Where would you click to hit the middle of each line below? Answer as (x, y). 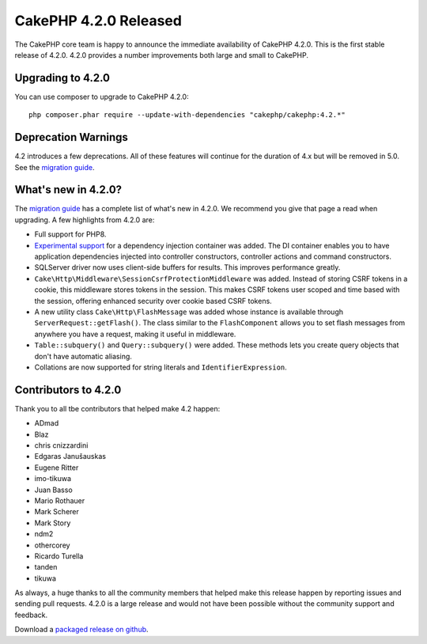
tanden (46, 567)
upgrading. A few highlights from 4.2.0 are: (85, 220)
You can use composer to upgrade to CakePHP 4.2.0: (102, 97)
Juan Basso (53, 490)
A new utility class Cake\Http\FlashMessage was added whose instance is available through (189, 312)
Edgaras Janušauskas (70, 456)
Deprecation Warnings (71, 137)
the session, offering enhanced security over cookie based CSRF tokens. (153, 301)
